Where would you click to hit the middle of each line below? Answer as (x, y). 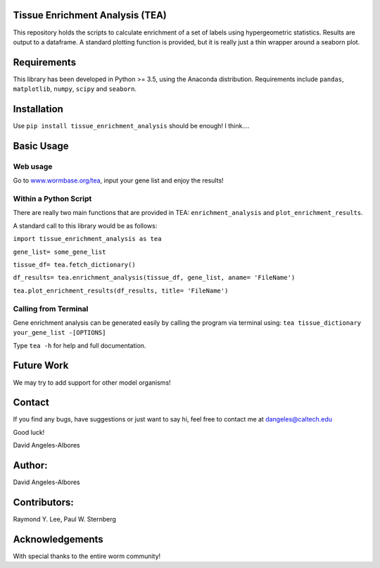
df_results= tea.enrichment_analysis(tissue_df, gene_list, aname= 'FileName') (154, 278)
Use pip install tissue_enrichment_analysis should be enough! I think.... (131, 126)
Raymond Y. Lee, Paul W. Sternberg (64, 519)
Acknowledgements (58, 539)
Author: (31, 465)
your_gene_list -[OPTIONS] (59, 333)
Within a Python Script (52, 199)
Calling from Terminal (51, 309)
